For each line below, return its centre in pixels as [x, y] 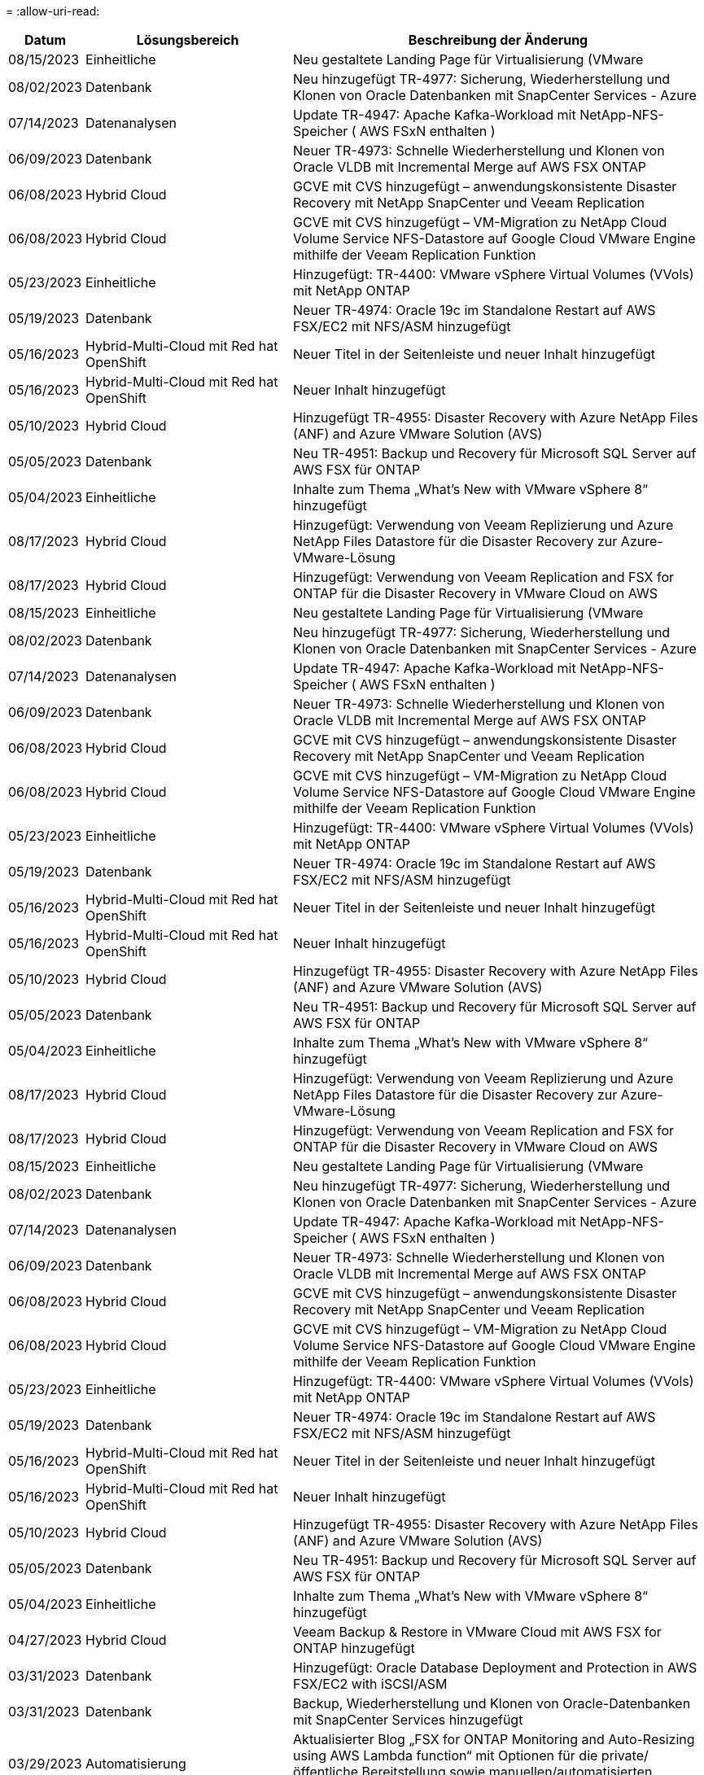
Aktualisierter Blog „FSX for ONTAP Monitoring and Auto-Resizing [494, 1739]
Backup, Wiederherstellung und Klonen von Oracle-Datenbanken [492, 1703]
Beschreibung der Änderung [498, 40]
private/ [625, 1755]
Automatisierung [136, 1764]
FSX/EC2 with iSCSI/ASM [370, 1684]
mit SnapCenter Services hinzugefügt [408, 1720]
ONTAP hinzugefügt [354, 1648]
